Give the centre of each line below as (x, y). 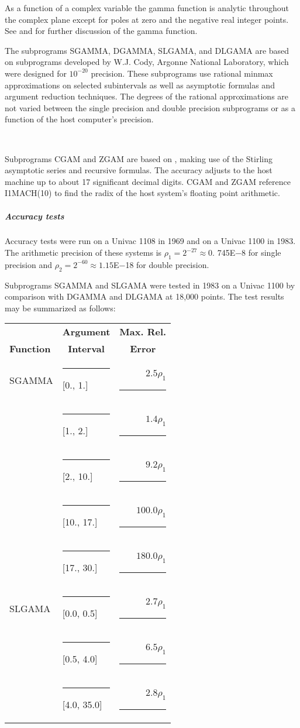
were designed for (36, 73)
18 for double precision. (167, 264)
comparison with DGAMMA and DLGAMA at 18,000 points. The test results (144, 296)
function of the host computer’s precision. (79, 119)
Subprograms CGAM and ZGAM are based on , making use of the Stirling (139, 158)
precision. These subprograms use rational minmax (182, 73)
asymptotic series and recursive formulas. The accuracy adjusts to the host (139, 170)
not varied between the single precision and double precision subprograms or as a (150, 107)
